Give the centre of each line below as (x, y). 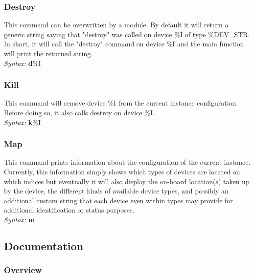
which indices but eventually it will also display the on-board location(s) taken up (127, 181)
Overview (23, 270)
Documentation (44, 245)
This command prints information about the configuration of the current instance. (127, 162)
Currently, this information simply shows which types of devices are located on (122, 171)
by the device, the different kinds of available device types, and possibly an (116, 191)
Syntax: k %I (23, 122)
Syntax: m (20, 219)
